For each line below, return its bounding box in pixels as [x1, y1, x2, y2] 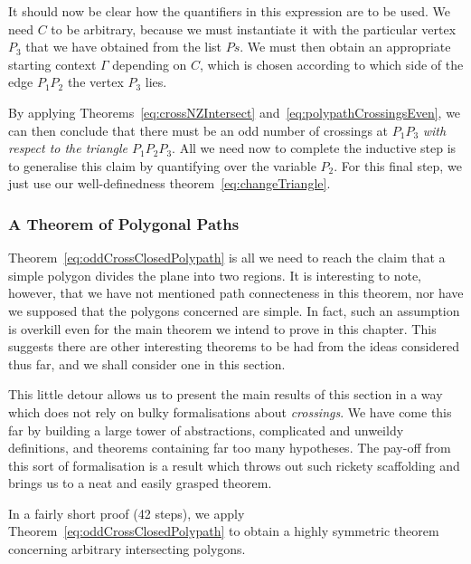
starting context [8, 54, 97, 73]
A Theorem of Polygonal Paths [8, 212, 240, 234]
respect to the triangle [8, 139, 128, 158]
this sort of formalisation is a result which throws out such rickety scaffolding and [8, 455, 460, 474]
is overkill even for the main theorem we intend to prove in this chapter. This [8, 319, 437, 338]
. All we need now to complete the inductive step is [172, 139, 457, 158]
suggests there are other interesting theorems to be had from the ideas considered [8, 337, 459, 356]
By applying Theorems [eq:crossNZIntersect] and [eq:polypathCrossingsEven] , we [8, 102, 461, 121]
